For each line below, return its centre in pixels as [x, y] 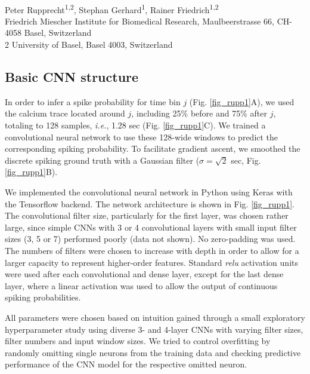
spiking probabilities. [43, 297]
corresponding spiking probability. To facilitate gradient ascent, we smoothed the [153, 148]
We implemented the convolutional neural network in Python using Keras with [149, 191]
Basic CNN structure [72, 77]
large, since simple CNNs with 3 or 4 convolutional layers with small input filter [151, 227]
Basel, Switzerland [58, 33]
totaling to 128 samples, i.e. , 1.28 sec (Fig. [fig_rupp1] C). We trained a [135, 125]
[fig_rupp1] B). [31, 172]
